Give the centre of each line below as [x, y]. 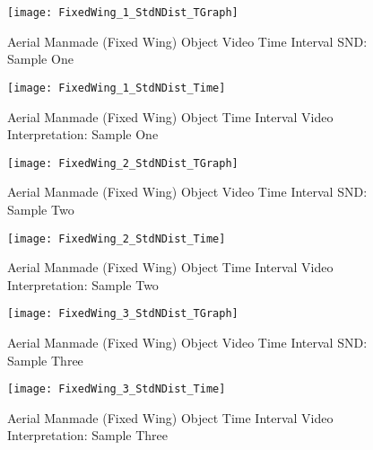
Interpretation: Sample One [83, 134]
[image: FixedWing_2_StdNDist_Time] [117, 238]
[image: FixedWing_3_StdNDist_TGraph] [123, 314]
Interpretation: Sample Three [88, 435]
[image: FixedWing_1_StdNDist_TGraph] [123, 13]
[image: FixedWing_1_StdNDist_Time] [117, 88]
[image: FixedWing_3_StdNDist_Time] [117, 389]
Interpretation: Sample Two [83, 284]
